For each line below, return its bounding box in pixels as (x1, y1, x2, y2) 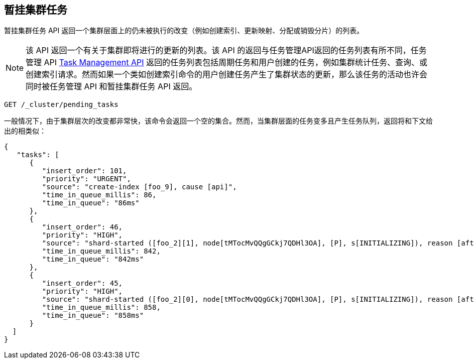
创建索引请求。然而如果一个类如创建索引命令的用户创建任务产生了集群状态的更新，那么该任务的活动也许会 (26, 69, 428, 80)
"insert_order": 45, (42, 279, 123, 288)
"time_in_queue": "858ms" (42, 311, 144, 320)
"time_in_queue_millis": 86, (42, 191, 157, 199)
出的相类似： (4, 127, 46, 136)
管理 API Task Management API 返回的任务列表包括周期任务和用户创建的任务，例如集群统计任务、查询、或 (26, 57, 428, 68)
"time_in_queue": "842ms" (42, 255, 144, 264)
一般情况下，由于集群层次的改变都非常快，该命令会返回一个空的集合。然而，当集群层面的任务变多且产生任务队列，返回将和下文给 (4, 116, 433, 126)
